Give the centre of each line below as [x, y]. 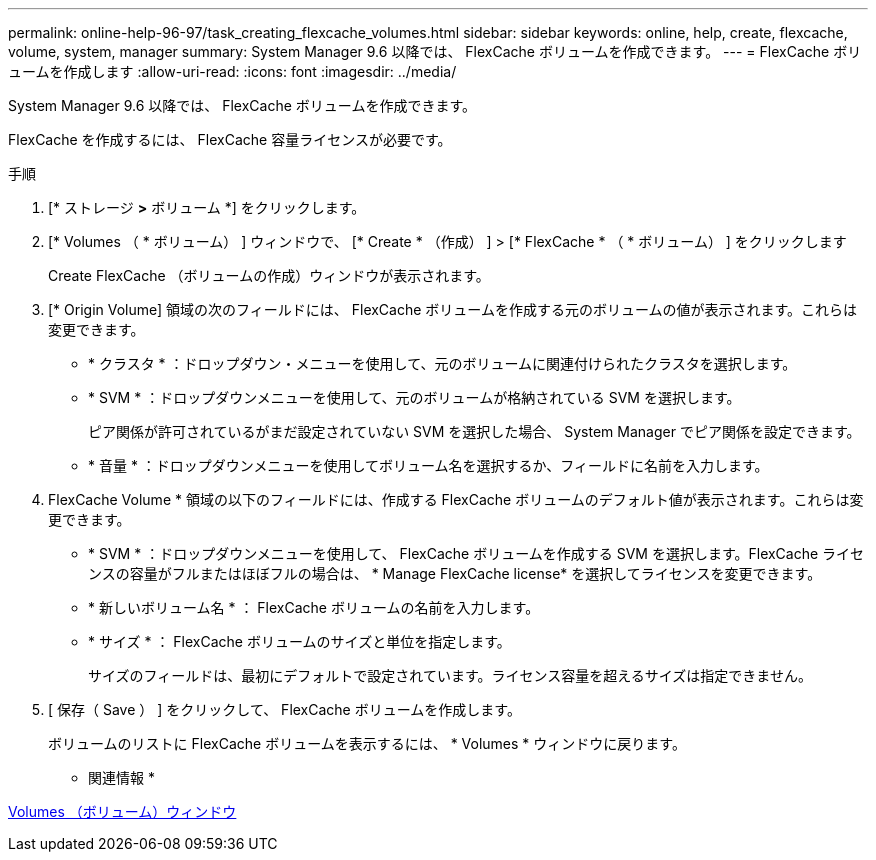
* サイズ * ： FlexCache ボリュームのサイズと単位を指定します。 [299, 641]
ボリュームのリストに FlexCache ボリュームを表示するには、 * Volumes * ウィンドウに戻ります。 [367, 743]
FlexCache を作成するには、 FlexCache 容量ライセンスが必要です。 [230, 139]
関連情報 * [121, 777]
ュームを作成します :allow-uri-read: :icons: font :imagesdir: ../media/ [232, 71]
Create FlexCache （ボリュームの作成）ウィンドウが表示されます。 [269, 275]
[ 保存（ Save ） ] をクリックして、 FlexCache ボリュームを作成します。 [284, 709]
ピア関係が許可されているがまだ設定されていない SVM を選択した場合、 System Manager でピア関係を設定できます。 [474, 431]
